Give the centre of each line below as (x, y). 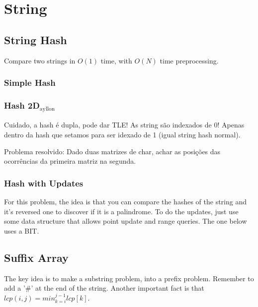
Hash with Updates (44, 183)
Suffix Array (36, 257)
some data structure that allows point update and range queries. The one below (126, 221)
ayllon (47, 109)
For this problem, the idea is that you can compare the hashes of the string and (126, 201)
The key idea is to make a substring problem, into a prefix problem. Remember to (129, 278)
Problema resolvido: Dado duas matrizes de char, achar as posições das (112, 151)
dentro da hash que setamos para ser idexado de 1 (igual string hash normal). (122, 134)
